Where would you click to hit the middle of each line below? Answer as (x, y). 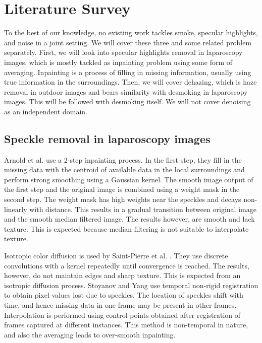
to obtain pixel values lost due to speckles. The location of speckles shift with (124, 295)
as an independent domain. (46, 111)
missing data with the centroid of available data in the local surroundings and (124, 169)
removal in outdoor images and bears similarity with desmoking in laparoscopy (126, 91)
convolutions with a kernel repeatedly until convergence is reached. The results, (127, 265)
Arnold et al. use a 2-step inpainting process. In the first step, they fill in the (123, 159)
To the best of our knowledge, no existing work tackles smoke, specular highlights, (131, 32)
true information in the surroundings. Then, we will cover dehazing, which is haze (130, 82)
